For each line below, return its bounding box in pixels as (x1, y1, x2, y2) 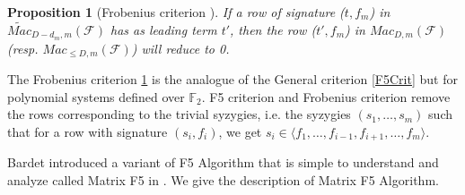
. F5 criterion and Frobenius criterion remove (201, 87, 451, 106)
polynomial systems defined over (7, 87, 185, 106)
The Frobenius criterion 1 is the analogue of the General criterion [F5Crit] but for (7, 70, 458, 89)
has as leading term (110, 20, 217, 38)
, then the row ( (230, 20, 317, 38)
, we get (218, 122, 262, 140)
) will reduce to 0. (131, 38, 230, 57)
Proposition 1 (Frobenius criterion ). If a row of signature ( (7, 3, 345, 21)
